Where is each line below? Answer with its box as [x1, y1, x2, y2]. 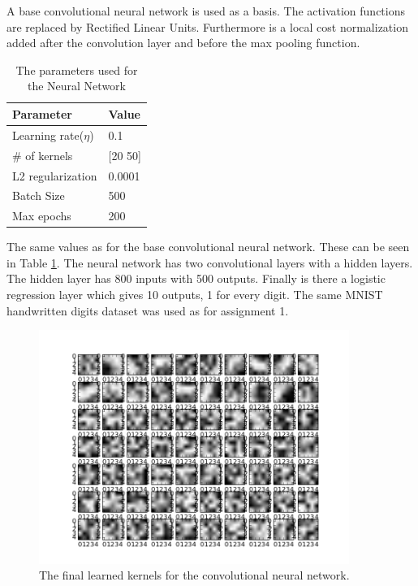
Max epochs [12, 207, 71, 224]
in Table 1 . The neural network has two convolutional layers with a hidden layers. [6, 254, 413, 271]
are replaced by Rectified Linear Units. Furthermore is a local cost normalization [6, 18, 408, 35]
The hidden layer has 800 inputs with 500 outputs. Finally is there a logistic [6, 270, 386, 287]
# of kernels [12, 146, 73, 163]
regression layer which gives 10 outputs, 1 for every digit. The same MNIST [6, 286, 383, 303]
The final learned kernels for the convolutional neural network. [39, 566, 350, 584]
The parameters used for [15, 61, 138, 78]
